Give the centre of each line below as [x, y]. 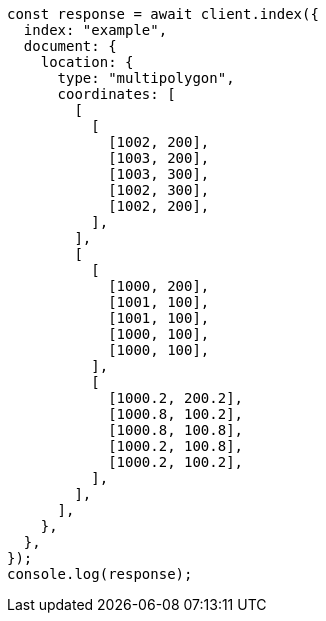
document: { [70, 46]
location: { [87, 62]
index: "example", [95, 30]
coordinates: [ [116, 94]
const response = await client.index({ [163, 14]
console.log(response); [100, 574]
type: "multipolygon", [146, 78]
